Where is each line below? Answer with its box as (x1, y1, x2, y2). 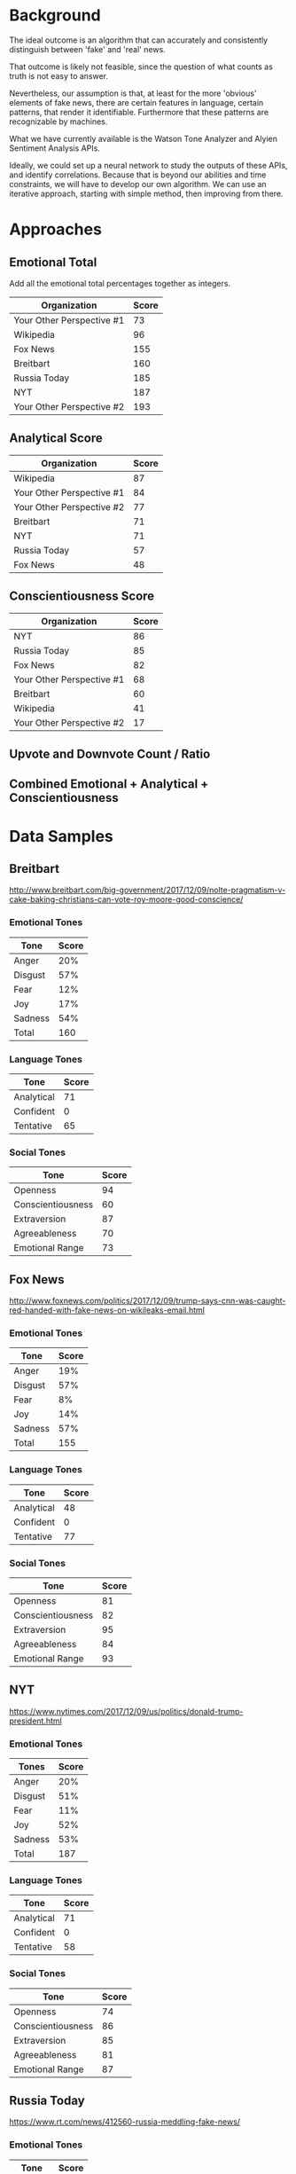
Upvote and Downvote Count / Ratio (9, 746, 211, 761)
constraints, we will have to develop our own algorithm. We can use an (9, 178, 268, 189)
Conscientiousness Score (9, 589, 155, 604)
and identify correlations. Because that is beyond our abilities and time (9, 169, 267, 180)
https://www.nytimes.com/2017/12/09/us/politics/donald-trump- (9, 1706, 244, 1716)
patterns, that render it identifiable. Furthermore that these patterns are (9, 106, 269, 117)
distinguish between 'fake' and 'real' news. (9, 43, 166, 54)
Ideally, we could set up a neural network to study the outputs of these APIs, (9, 160, 288, 170)
